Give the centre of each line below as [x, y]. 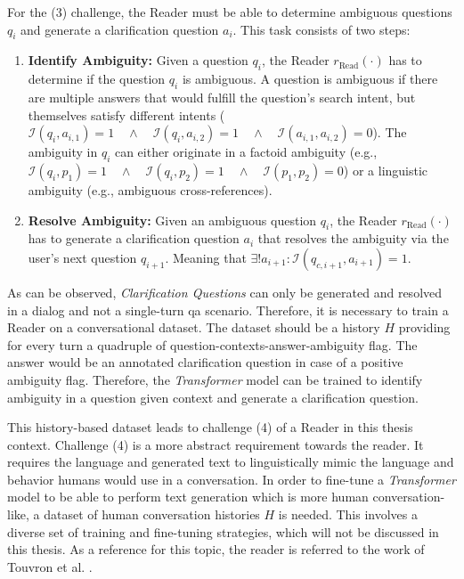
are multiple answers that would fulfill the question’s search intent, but [222, 97]
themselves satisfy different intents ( [126, 114]
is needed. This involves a [348, 514]
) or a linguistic [386, 170]
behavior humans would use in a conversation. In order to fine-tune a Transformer [232, 479]
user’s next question [82, 257]
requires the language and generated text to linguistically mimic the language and [231, 462]
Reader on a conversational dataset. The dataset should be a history [194, 327]
